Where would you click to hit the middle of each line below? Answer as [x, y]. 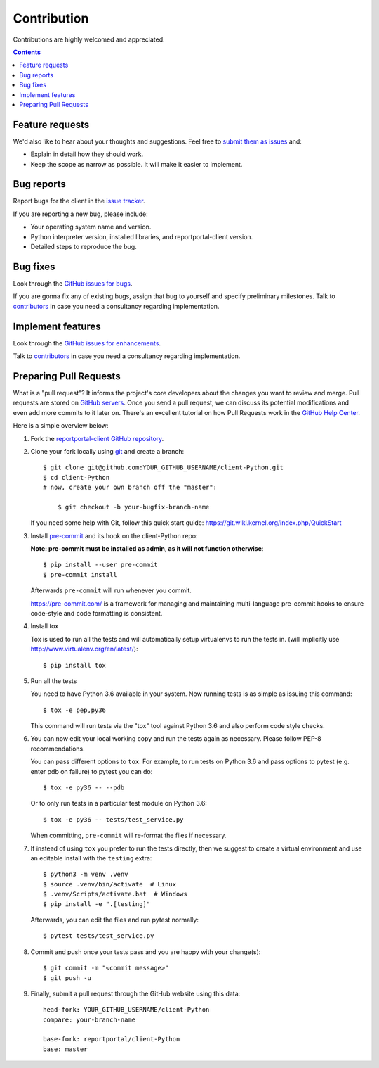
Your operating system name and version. [91, 227]
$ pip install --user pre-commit [100, 565]
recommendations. [58, 749]
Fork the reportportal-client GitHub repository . [97, 438]
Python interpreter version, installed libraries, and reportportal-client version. [141, 236]
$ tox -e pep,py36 [75, 710]
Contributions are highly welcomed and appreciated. [89, 39]
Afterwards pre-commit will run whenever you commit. [111, 590]
